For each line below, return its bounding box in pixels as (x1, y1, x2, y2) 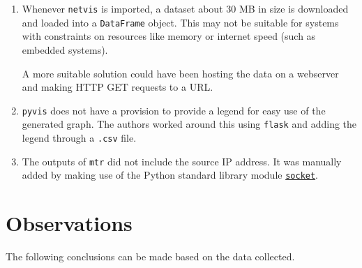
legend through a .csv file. (22, 131, 137, 144)
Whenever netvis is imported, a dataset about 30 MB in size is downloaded (22, 1, 349, 15)
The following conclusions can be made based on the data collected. (6, 249, 295, 264)
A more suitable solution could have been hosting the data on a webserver (22, 66, 339, 80)
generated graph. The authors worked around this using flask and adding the (22, 117, 357, 131)
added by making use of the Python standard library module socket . (22, 167, 319, 182)
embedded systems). (22, 42, 108, 57)
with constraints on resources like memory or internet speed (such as (22, 29, 316, 43)
